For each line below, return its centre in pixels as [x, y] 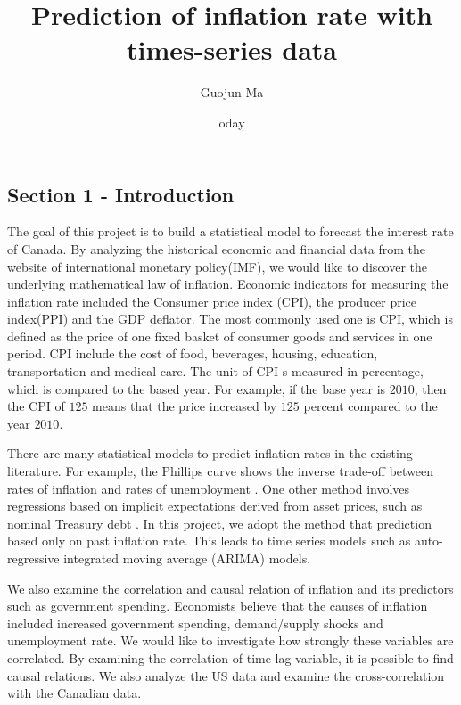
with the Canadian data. [74, 693]
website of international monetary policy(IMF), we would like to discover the [218, 266]
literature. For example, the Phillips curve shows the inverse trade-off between [221, 471]
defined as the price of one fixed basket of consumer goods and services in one [220, 336]
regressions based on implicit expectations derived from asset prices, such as [215, 506]
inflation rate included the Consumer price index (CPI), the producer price [212, 301]
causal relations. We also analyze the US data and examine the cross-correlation [226, 675]
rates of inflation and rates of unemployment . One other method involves [209, 488]
